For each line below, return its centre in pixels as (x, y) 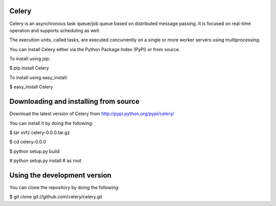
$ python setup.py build (34, 151)
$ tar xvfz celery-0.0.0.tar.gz (40, 132)
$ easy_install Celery (31, 87)
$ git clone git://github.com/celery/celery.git (56, 197)
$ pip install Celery (29, 68)
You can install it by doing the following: (51, 123)
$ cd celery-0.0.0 (28, 142)
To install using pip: (30, 59)
